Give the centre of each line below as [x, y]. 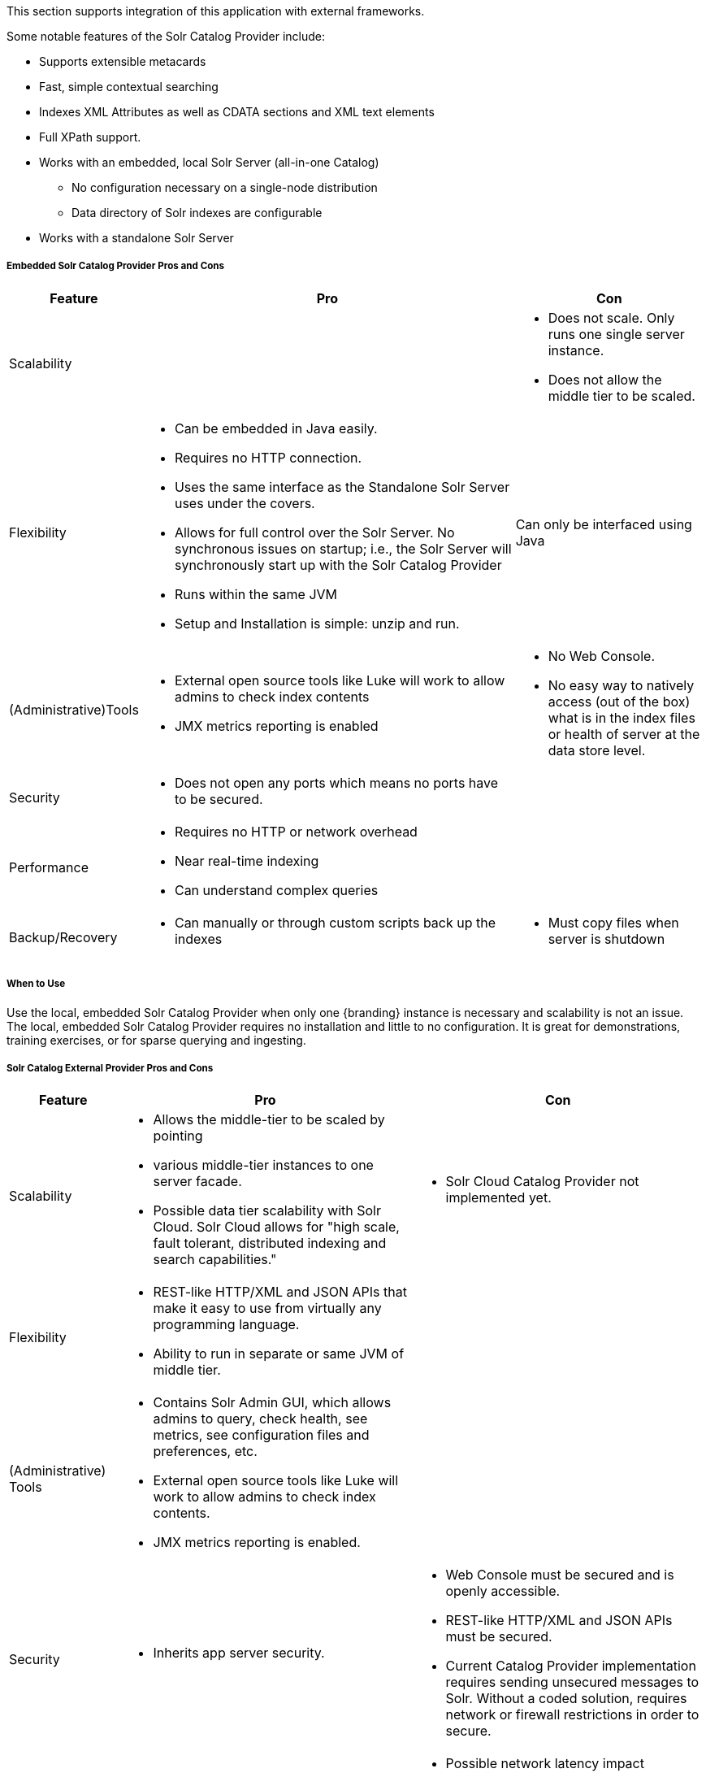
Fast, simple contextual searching [129, 87]
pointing [178, 1136]
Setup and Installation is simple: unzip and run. [317, 623]
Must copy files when [613, 922]
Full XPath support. [90, 137]
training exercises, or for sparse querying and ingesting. [156, 1040]
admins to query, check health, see [260, 1419]
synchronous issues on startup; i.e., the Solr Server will [343, 548]
